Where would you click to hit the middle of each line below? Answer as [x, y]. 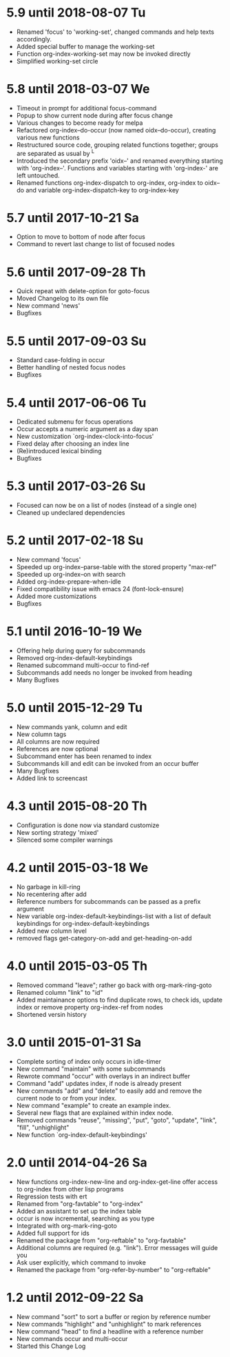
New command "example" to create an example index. [94, 1105]
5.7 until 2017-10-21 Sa [73, 218]
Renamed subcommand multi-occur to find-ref [83, 665]
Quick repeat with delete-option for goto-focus [83, 291]
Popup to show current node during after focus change [95, 115]
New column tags [41, 734]
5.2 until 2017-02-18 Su [75, 541]
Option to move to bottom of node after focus [81, 237]
